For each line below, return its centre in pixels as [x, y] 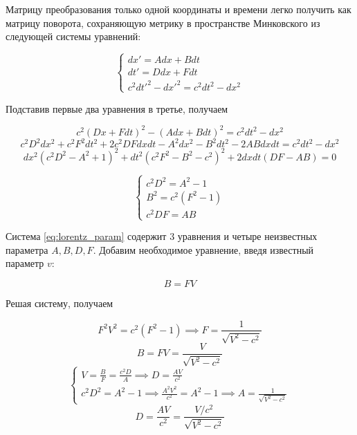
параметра [27, 249]
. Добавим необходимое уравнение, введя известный [203, 249]
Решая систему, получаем [59, 303]
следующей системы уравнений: [73, 36]
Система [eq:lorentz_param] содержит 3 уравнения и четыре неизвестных [162, 236]
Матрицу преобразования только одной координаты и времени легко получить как [178, 9]
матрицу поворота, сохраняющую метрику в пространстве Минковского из [163, 22]
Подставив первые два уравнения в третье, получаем [117, 108]
